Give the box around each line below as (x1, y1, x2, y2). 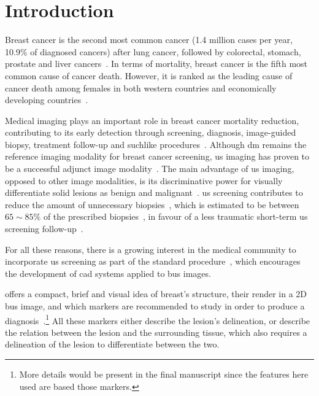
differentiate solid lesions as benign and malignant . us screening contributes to (5, 186, 303, 199)
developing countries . (5, 93, 88, 106)
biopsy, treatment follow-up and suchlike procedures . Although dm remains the (5, 138, 307, 150)
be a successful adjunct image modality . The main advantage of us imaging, (5, 162, 294, 175)
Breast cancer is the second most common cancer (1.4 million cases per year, (5, 33, 293, 46)
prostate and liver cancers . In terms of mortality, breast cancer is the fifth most (5, 57, 308, 70)
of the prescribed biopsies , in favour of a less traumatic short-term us (43, 210, 308, 223)
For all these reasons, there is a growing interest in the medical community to (5, 243, 296, 255)
